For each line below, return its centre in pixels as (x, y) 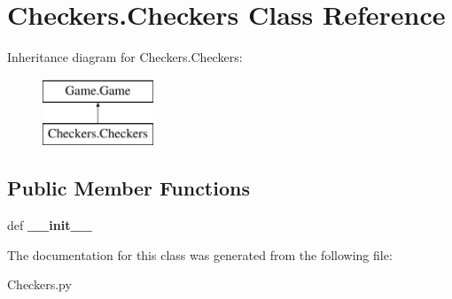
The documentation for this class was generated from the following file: (200, 254)
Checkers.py (39, 284)
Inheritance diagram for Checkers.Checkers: (125, 57)
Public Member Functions (129, 188)
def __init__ (50, 225)
